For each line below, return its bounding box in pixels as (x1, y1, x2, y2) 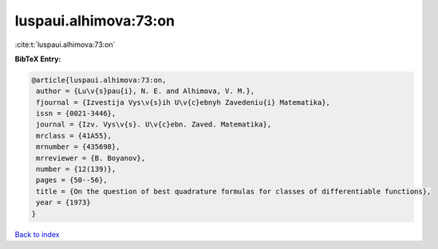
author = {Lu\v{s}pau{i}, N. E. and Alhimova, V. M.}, (36, 87, 255, 95)
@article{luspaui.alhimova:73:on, (31, 76, 167, 84)
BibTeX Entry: (14, 54, 61, 64)
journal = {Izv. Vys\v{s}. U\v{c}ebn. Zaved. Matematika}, (36, 120, 272, 129)
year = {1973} (36, 198, 91, 207)
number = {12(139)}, (36, 165, 116, 174)
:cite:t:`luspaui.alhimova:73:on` (14, 40, 116, 49)
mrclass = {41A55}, (36, 131, 112, 140)
